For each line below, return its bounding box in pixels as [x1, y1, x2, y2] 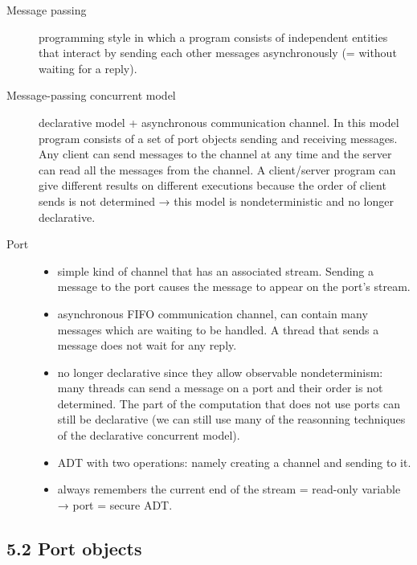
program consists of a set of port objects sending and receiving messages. [39, 129, 398, 146]
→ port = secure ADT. [57, 496, 173, 513]
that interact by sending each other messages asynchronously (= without [39, 44, 397, 61]
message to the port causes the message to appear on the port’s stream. [57, 278, 411, 295]
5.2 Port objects [6, 535, 142, 560]
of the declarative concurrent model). [57, 427, 240, 444]
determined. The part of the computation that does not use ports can [57, 395, 400, 411]
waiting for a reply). [39, 59, 137, 76]
